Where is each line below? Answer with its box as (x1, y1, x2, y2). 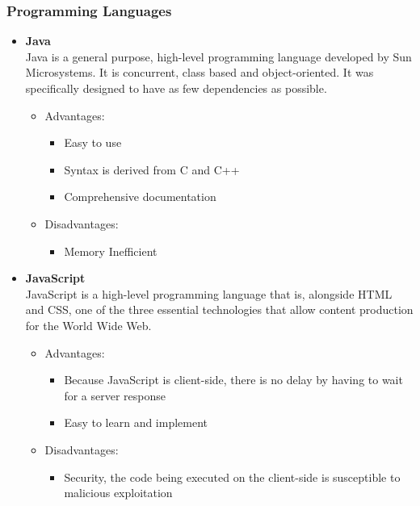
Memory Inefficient (64, 242, 157, 259)
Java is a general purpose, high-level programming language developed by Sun (25, 48, 412, 65)
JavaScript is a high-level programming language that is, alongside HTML (25, 285, 393, 302)
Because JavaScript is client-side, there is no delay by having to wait (64, 371, 403, 388)
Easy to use (64, 134, 122, 151)
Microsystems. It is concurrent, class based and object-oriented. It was (25, 64, 374, 81)
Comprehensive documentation (64, 188, 216, 205)
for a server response (64, 387, 166, 404)
